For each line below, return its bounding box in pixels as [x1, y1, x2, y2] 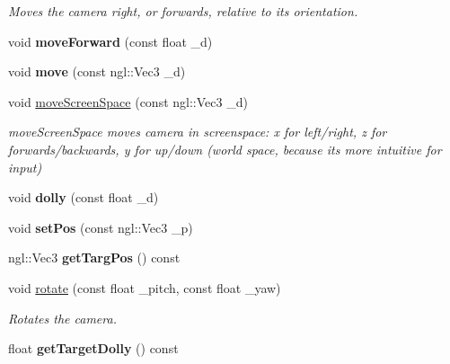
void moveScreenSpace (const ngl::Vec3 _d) [8, 92, 248, 111]
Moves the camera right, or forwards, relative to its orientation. [8, 2, 358, 20]
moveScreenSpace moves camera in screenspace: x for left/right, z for [8, 122, 387, 141]
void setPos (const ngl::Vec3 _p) [8, 218, 193, 236]
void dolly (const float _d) [8, 188, 159, 207]
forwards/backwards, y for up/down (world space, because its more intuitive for [8, 139, 442, 158]
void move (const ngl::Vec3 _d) [8, 62, 186, 81]
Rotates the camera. [8, 308, 117, 327]
